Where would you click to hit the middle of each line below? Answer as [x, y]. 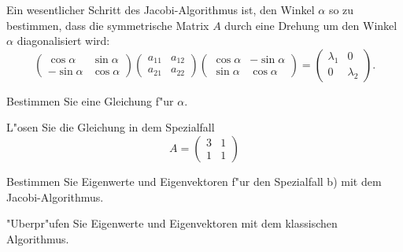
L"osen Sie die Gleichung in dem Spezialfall [111, 127]
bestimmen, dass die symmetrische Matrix [108, 25]
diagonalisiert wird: [63, 41]
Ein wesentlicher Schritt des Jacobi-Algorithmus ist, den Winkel [161, 9]
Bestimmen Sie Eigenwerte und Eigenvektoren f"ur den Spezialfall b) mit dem [194, 181]
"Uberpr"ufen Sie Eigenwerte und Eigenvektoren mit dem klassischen [172, 223]
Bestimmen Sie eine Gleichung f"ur [90, 100]
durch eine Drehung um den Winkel [311, 25]
